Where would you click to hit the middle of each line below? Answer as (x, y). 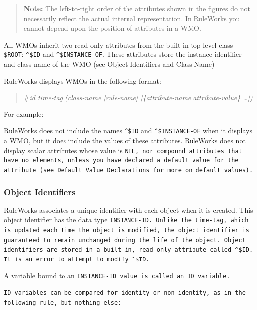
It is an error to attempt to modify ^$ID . (77, 260)
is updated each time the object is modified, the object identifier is (127, 231)
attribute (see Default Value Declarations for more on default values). (128, 170)
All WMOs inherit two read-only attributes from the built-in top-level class (119, 44)
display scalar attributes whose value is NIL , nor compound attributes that (123, 150)
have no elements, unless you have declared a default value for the (121, 161)
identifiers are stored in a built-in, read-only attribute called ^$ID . (128, 250)
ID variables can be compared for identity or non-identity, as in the (125, 293)
